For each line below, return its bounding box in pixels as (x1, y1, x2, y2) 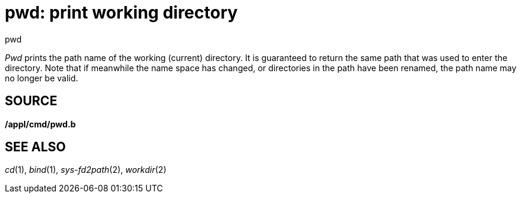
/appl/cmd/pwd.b (5, 118, 76, 129)
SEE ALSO (5, 139, 66, 155)
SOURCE (5, 93, 58, 109)
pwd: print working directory (5, 2, 238, 23)
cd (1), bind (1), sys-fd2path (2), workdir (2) (5, 165, 167, 175)
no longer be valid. (5, 72, 79, 83)
